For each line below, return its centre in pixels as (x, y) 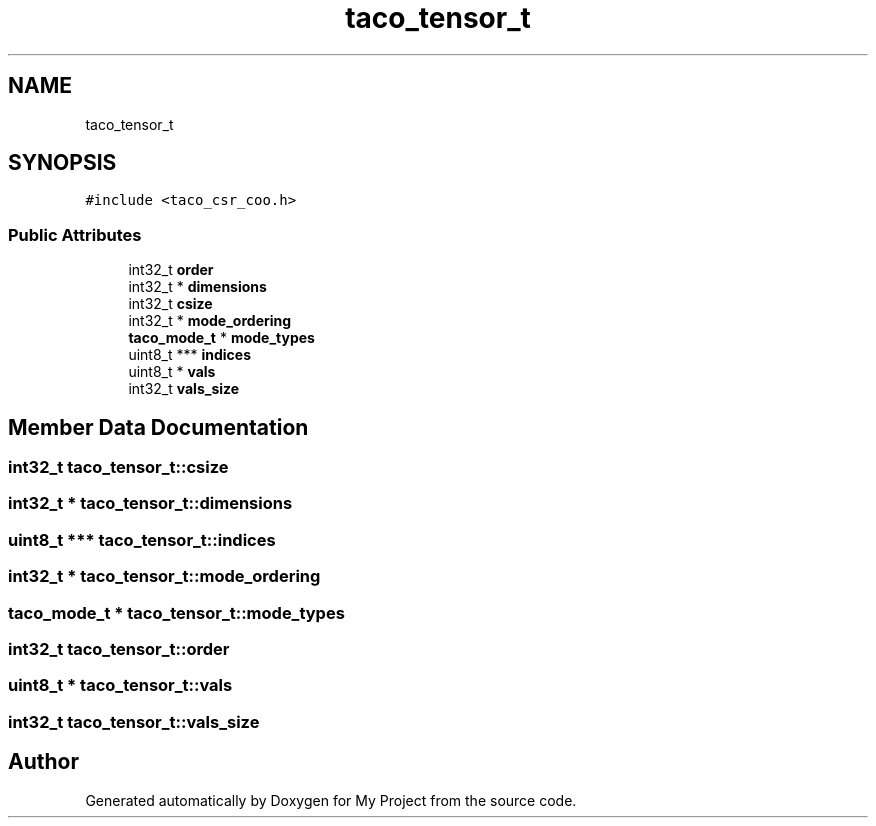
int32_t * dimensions (197, 287)
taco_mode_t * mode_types (221, 338)
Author (43, 762)
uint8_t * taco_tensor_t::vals (120, 685)
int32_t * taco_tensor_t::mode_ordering (164, 576)
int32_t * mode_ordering (210, 321)
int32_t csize (170, 304)
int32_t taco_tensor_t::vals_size (134, 721)
